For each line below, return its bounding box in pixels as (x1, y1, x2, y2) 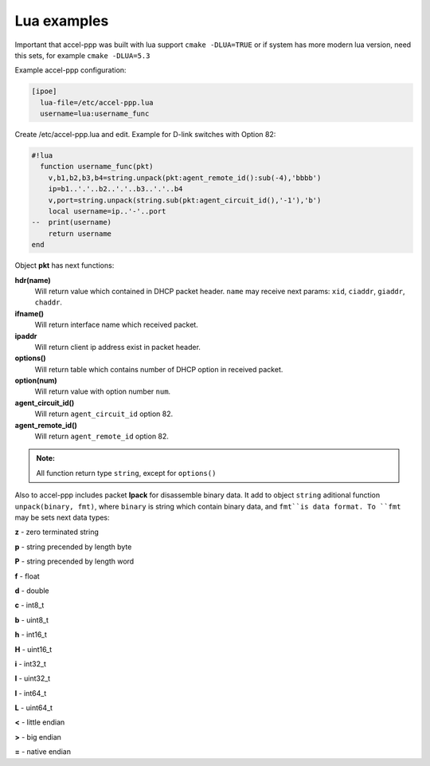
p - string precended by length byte (14, 542, 132, 552)
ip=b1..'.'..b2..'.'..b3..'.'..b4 (48, 184, 183, 194)
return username (48, 229, 111, 238)
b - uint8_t (14, 615, 49, 625)
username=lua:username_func (40, 109, 150, 119)
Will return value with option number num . (34, 387, 171, 396)
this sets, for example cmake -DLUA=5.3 (14, 50, 150, 60)
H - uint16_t (14, 644, 53, 654)
